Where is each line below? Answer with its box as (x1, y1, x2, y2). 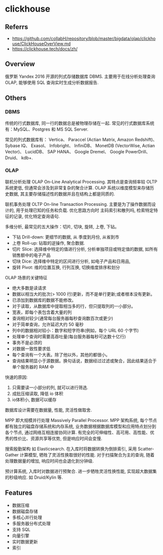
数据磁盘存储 (12, 508, 38, 514)
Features (5, 489, 33, 497)
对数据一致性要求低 (12, 346, 51, 352)
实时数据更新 (12, 538, 38, 544)
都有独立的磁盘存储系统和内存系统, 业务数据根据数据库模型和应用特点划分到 (5, 423, 156, 429)
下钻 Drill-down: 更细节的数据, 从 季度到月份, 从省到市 (12, 234, 120, 240)
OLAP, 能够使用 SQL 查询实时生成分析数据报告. (5, 79, 99, 85)
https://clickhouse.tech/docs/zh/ (12, 46, 78, 51)
